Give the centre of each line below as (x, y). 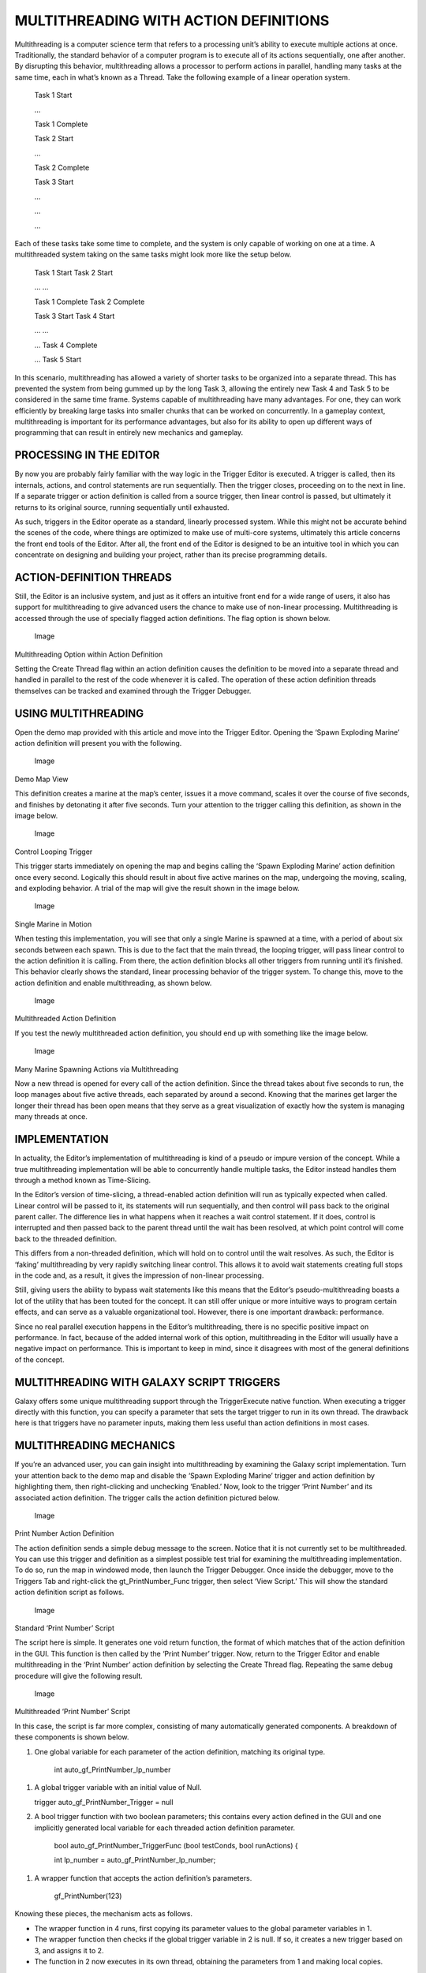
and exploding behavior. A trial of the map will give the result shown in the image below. (157, 888)
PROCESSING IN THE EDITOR (87, 455)
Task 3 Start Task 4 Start (75, 316)
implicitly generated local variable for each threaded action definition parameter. (165, 1828)
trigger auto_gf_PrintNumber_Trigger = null (104, 1802)
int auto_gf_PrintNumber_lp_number (112, 1769)
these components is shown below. (72, 1737)
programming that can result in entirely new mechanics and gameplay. (129, 432)
